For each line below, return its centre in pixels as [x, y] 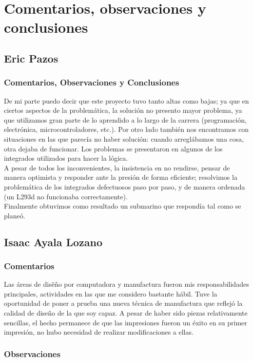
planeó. [15, 215]
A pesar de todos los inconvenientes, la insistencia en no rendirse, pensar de [117, 167]
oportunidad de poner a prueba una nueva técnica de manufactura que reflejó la [123, 303]
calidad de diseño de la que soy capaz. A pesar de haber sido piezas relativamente [126, 313]
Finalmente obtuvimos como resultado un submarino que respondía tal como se [123, 206]
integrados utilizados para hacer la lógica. [66, 158]
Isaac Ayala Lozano [53, 242]
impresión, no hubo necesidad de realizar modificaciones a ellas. [99, 332]
